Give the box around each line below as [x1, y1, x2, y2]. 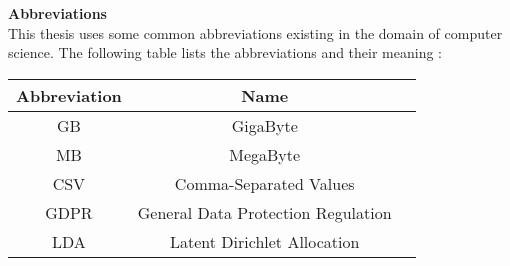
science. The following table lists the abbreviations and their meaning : [8, 42, 442, 63]
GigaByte [231, 113, 298, 137]
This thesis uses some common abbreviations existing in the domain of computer [8, 22, 503, 43]
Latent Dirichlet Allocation [170, 229, 360, 253]
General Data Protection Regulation [137, 200, 392, 224]
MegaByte [229, 142, 301, 166]
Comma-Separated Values [174, 171, 355, 195]
